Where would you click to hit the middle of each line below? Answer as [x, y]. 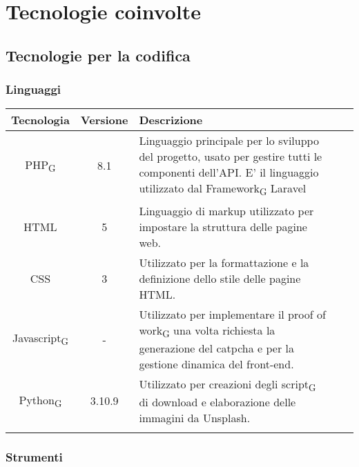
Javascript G [40, 339]
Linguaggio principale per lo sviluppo [229, 141]
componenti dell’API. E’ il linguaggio [229, 172]
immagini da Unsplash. [195, 417]
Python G [40, 400]
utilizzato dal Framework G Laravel [223, 189]
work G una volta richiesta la [207, 331]
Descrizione [171, 120]
